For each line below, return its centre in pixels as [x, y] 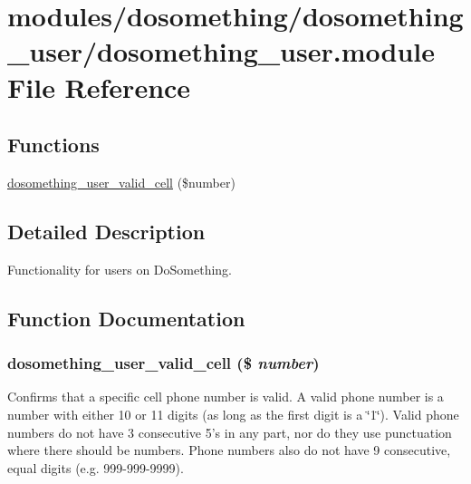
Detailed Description [106, 231]
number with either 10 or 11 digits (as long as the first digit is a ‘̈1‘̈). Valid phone [233, 414]
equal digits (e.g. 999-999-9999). [96, 467]
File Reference [99, 87]
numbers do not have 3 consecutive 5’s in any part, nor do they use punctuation [230, 432]
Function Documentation [126, 318]
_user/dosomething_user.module [221, 51]
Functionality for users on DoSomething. [120, 269]
